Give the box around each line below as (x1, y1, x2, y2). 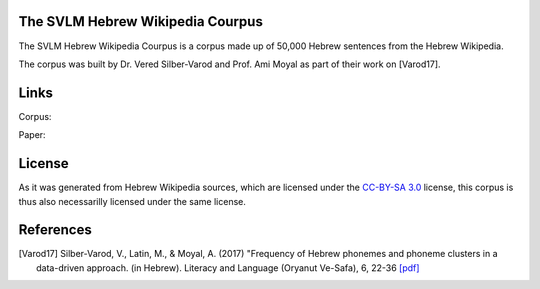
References (18, 221, 92, 239)
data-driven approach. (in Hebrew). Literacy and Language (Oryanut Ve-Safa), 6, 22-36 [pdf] (36, 261, 420, 274)
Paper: (18, 129, 46, 141)
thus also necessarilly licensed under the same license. (18, 195, 247, 207)
